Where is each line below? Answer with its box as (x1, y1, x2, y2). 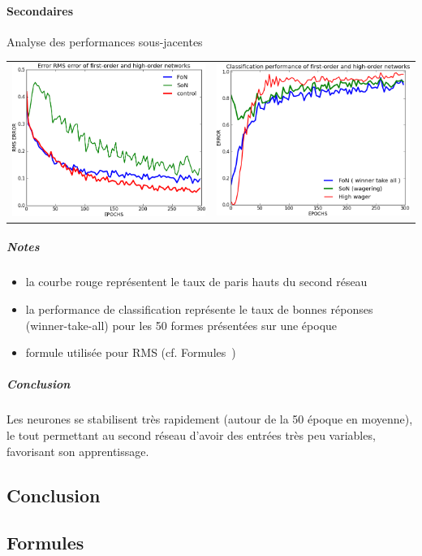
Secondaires (6, 2, 74, 19)
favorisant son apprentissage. (6, 442, 149, 459)
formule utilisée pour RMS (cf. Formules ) (25, 344, 236, 361)
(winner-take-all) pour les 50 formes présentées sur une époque (25, 316, 338, 333)
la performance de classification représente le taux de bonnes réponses (25, 301, 373, 317)
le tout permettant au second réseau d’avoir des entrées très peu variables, (6, 426, 376, 443)
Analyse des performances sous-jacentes (6, 33, 203, 50)
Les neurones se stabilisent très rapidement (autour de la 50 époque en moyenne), (6, 410, 413, 428)
